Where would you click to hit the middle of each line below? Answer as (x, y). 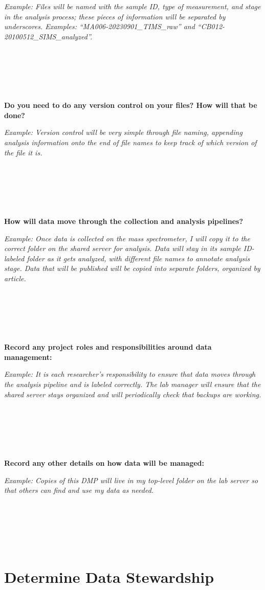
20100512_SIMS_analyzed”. (48, 36)
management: (28, 357)
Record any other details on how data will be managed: (104, 463)
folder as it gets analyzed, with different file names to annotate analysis (138, 258)
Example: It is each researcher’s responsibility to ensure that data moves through (130, 374)
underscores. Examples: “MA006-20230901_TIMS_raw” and (100, 26)
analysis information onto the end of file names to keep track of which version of (130, 142)
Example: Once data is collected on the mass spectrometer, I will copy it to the (127, 238)
